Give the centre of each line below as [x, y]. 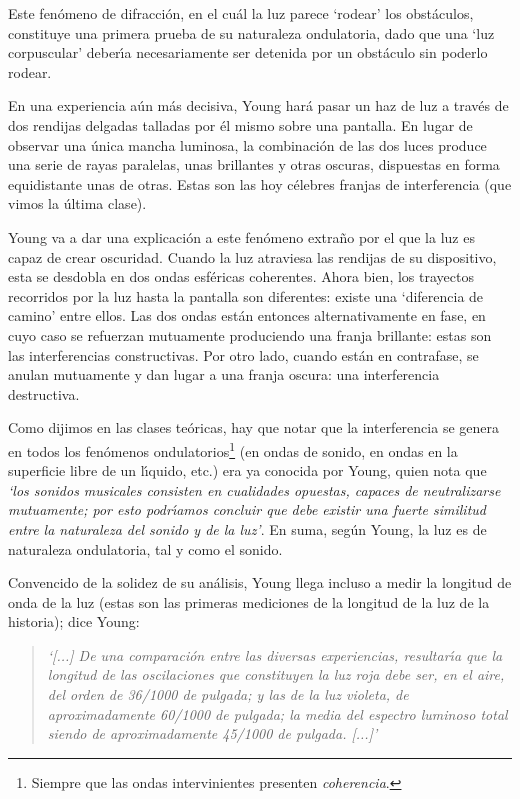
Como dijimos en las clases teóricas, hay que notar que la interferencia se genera [253, 427]
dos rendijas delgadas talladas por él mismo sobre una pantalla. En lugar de [240, 124]
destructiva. [44, 393]
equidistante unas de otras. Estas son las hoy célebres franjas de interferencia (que [260, 183]
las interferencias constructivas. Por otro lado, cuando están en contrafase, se [243, 354]
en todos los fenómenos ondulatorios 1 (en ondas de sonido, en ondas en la [233, 449]
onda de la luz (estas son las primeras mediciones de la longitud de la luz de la [249, 601]
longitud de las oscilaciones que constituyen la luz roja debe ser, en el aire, [276, 674]
